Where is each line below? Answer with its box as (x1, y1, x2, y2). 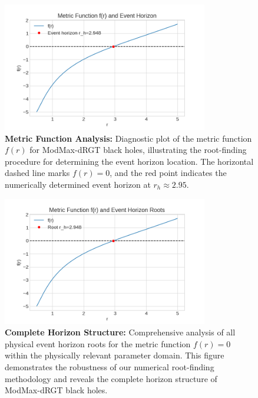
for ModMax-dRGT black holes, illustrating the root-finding (29, 143, 247, 156)
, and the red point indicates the (110, 167, 227, 179)
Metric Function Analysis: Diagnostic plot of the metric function (5, 132, 252, 144)
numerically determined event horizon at (5, 178, 151, 190)
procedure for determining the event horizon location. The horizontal (5, 155, 254, 167)
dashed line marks (5, 167, 70, 179)
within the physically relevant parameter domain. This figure (5, 349, 224, 361)
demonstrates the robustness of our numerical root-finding (5, 360, 214, 373)
